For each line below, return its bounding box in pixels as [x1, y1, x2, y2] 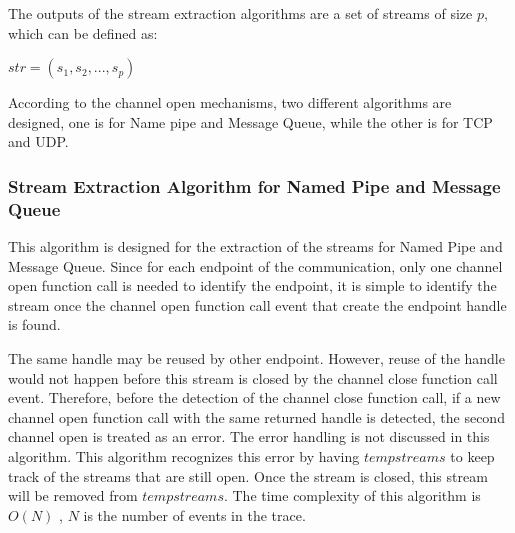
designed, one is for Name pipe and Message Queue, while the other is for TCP [8, 111, 493, 132]
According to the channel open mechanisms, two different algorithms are [8, 92, 452, 113]
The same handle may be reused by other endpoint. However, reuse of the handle [8, 348, 505, 369]
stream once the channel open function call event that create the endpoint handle [8, 294, 507, 315]
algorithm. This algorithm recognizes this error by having [8, 446, 360, 467]
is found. [8, 314, 61, 335]
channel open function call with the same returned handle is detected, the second [8, 406, 505, 427]
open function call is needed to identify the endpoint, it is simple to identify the [8, 275, 497, 296]
